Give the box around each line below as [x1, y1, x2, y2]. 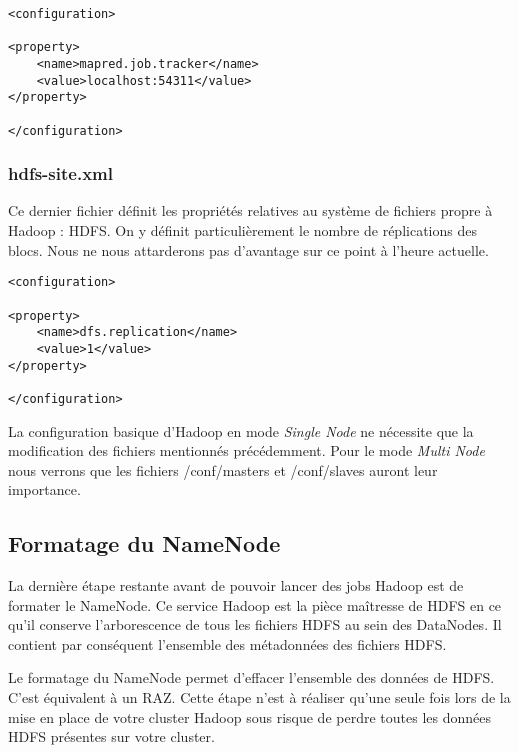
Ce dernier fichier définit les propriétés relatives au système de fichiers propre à [8, 200, 493, 221]
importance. [8, 479, 81, 500]
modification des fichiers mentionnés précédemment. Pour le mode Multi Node [8, 440, 485, 461]
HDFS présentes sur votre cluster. [8, 726, 215, 747]
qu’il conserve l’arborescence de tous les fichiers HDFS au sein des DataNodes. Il [8, 614, 502, 635]
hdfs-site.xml [8, 161, 113, 186]
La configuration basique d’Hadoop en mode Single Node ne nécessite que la [8, 420, 474, 441]
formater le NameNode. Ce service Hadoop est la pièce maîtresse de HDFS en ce [8, 594, 502, 615]
